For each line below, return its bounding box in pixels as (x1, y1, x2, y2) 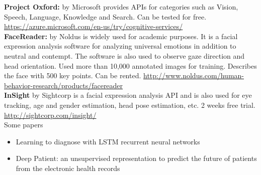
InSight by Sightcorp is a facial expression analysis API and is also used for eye (4, 90, 252, 100)
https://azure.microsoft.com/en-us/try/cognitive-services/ (4, 21, 183, 32)
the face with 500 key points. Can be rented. (4, 70, 141, 81)
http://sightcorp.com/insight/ (4, 109, 97, 120)
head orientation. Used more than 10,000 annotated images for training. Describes (4, 60, 257, 71)
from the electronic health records (16, 162, 120, 173)
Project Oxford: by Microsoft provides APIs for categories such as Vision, (4, 2, 238, 12)
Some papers (4, 119, 43, 130)
